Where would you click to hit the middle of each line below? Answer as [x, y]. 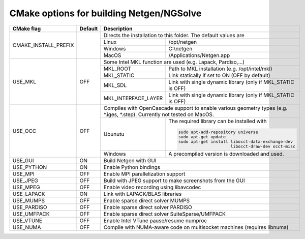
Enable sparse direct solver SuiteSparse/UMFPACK [165, 214]
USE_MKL [24, 81]
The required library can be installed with [218, 121]
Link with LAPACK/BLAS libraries [143, 194]
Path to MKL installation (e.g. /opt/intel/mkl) [220, 69]
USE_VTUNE [27, 221]
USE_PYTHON [30, 167]
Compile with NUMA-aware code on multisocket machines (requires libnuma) [196, 227]
